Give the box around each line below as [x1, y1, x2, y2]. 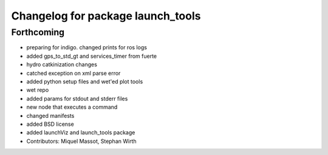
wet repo [26, 86, 49, 94]
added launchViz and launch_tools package [26, 129, 135, 136]
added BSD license [26, 120, 74, 128]
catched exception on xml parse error [26, 69, 121, 77]
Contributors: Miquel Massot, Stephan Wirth [26, 137, 137, 145]
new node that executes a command [26, 103, 118, 111]
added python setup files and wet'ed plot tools [26, 78, 143, 85]
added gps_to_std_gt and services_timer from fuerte [26, 52, 157, 60]
